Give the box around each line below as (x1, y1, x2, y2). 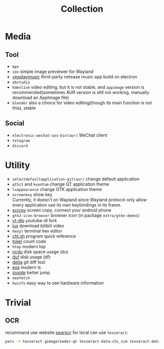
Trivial (5, 297, 31, 308)
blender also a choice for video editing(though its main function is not (12, 100, 152, 106)
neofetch (12, 276, 30, 280)
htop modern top (12, 243, 46, 249)
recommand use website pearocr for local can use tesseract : (5, 329, 128, 335)
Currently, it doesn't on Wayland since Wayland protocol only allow (12, 197, 147, 203)
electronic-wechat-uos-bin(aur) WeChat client (12, 132, 107, 138)
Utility (5, 160, 30, 171)
